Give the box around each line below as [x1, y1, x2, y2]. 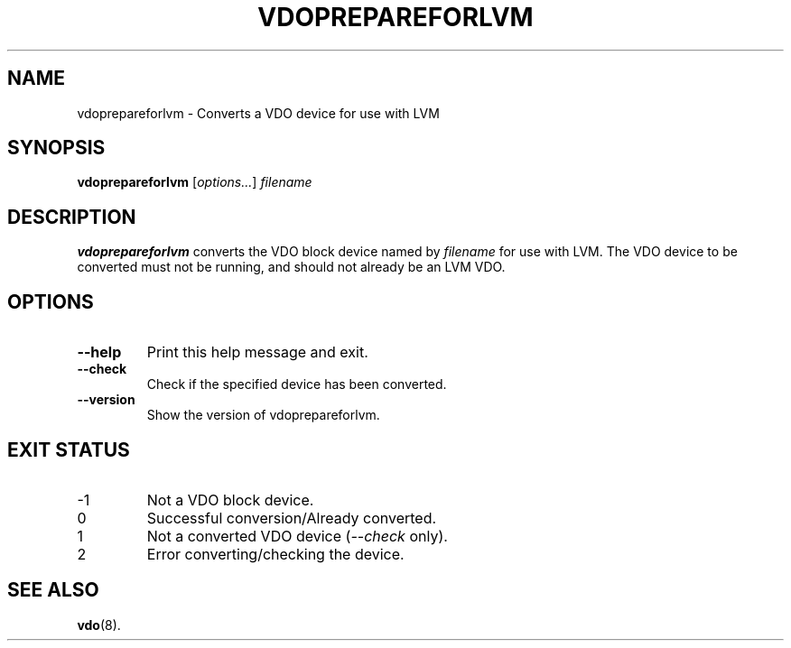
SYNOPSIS [7, 136, 106, 160]
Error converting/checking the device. [146, 544, 405, 563]
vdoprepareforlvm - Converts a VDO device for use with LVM [77, 105, 440, 121]
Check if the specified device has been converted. [146, 376, 447, 393]
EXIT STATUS [7, 438, 130, 461]
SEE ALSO [7, 579, 99, 602]
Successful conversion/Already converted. [146, 508, 437, 527]
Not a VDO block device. [146, 490, 314, 509]
